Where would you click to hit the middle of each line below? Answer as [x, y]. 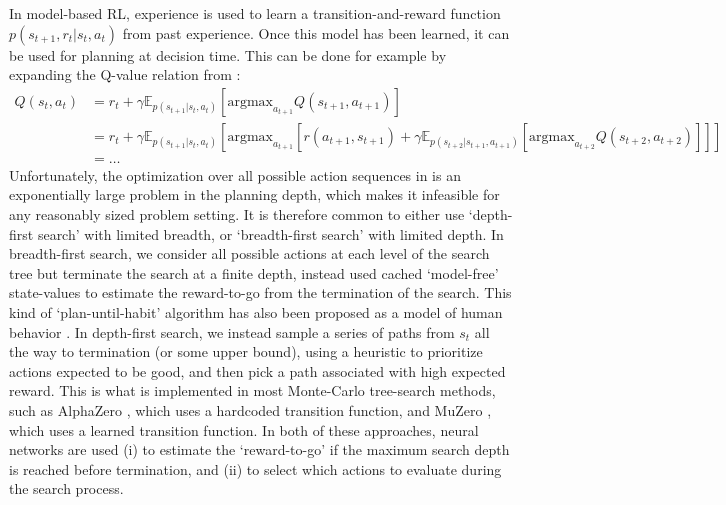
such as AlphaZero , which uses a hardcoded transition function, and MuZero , [250, 410]
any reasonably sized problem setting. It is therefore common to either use [237, 214]
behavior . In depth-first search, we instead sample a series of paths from [232, 331]
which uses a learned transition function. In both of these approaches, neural [244, 429]
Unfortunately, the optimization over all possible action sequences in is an [235, 174]
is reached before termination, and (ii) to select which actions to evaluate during [255, 468]
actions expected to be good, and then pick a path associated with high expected [257, 370]
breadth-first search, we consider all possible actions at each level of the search [249, 253]
